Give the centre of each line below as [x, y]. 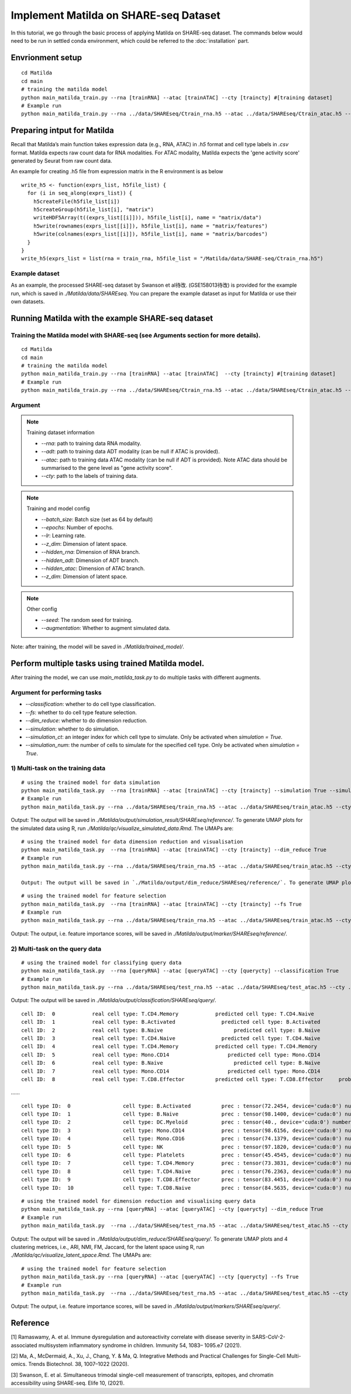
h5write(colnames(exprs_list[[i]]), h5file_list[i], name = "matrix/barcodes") [151, 234]
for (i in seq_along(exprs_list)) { [80, 193]
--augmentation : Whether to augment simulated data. [106, 628]
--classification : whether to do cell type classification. [91, 704]
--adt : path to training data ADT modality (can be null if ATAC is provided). [130, 452]
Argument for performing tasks [56, 692]
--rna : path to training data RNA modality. [91, 443]
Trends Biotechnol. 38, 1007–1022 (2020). [79, 1364]
